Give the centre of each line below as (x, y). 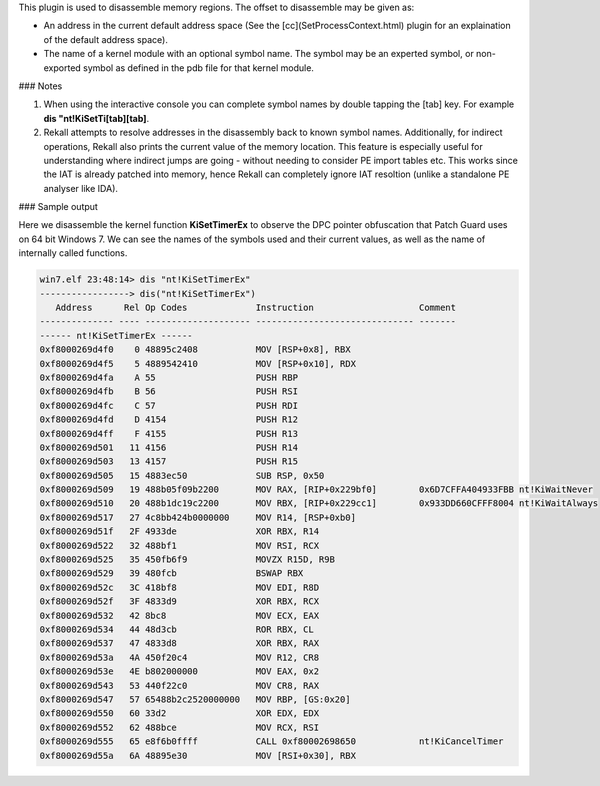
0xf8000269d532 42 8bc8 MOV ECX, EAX (179, 615)
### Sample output (58, 207)
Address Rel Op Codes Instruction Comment (256, 308)
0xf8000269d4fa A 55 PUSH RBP (169, 377)
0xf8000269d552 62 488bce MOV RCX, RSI (179, 727)
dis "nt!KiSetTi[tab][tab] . (96, 118)
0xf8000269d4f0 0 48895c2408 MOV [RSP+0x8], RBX (195, 349)
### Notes (40, 86)
